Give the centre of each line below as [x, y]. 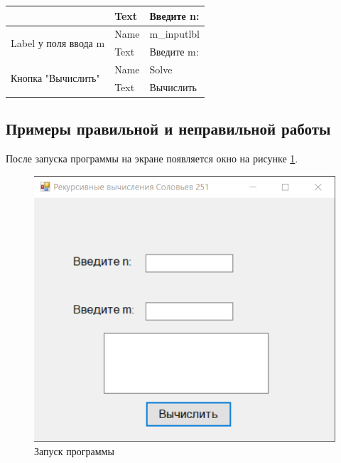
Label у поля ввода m [58, 42]
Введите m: [174, 52]
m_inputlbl [174, 34]
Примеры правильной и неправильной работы [168, 129]
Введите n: [174, 15]
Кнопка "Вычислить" [55, 78]
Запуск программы [74, 451]
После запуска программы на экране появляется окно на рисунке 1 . [152, 158]
